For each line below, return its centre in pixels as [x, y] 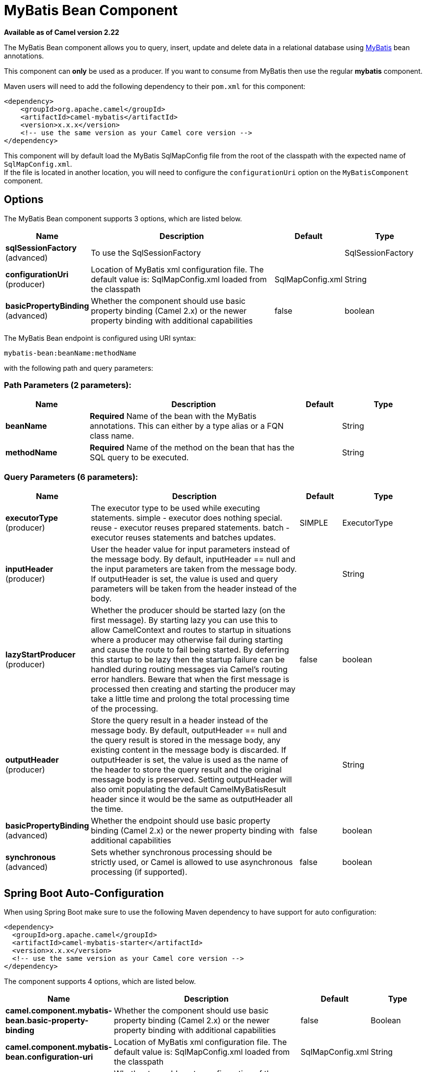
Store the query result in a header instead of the [180, 721]
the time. [107, 809]
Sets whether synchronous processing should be [181, 852]
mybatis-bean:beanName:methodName [70, 353]
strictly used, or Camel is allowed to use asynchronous [192, 862]
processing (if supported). [139, 872]
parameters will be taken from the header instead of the [194, 589]
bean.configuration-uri [49, 1057]
